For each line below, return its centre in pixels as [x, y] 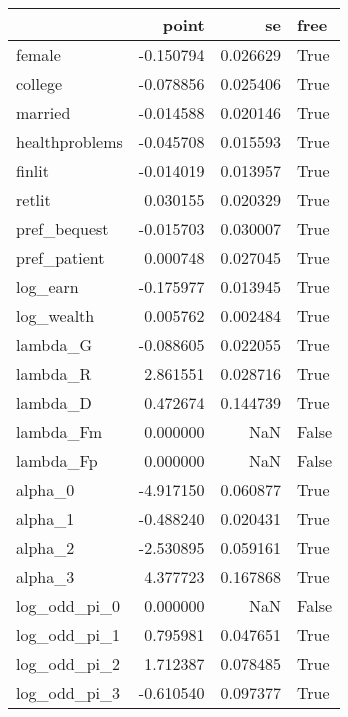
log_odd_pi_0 [68, 605]
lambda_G [54, 344]
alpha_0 [45, 489]
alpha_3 [45, 576]
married [43, 112]
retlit [33, 199]
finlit [32, 170]
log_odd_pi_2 [68, 663]
